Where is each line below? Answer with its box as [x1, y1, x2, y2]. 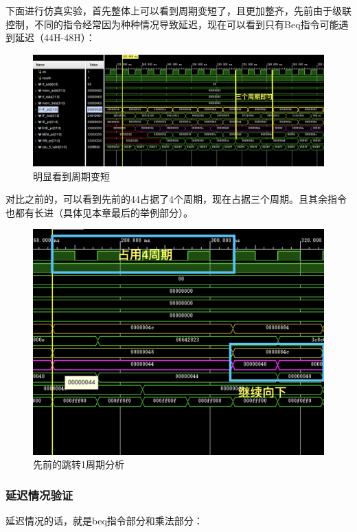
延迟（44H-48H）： [14, 30, 95, 45]
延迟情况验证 [5, 486, 73, 503]
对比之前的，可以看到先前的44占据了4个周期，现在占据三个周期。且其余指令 [5, 192, 347, 206]
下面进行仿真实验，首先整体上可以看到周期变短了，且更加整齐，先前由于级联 [5, 3, 352, 17]
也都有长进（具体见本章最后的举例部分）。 [5, 205, 193, 219]
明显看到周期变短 [33, 168, 110, 183]
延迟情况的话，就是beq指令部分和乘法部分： [5, 513, 203, 528]
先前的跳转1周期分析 [33, 457, 124, 472]
